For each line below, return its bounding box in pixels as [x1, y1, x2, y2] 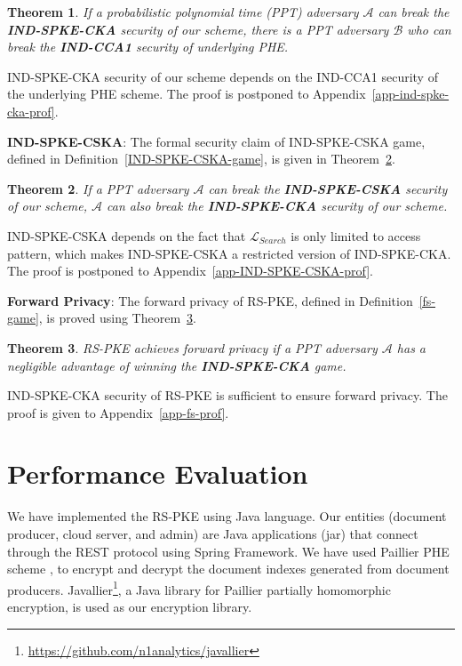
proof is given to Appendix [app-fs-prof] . [7, 403, 229, 421]
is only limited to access [291, 226, 421, 245]
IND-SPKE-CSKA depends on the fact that [7, 226, 246, 245]
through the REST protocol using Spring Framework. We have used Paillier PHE [7, 542, 450, 560]
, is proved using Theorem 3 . [38, 309, 196, 327]
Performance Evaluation [7, 455, 308, 492]
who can [407, 20, 451, 38]
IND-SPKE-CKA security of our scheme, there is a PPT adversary [7, 20, 389, 38]
